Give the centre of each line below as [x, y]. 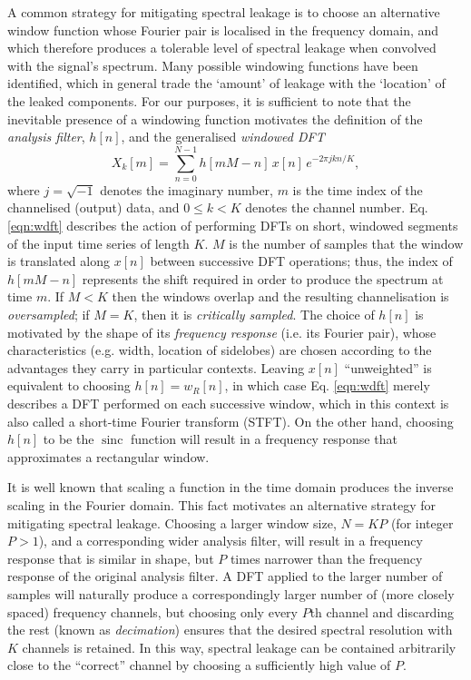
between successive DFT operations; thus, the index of [301, 261]
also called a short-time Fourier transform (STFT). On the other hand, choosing [231, 421]
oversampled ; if [49, 315]
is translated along [59, 261]
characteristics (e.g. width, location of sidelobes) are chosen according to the [220, 350]
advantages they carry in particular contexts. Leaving [156, 367]
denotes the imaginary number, [186, 189]
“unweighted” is [388, 367]
